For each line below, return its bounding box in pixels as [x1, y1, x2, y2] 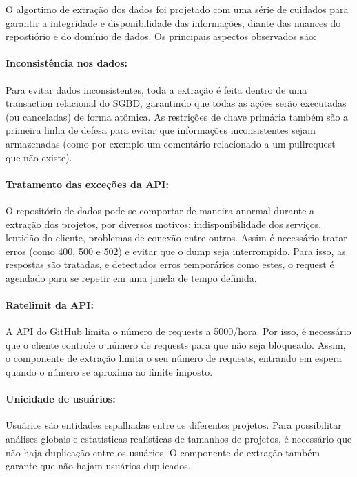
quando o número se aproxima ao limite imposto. [6, 365, 213, 379]
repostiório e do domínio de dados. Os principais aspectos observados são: [6, 29, 316, 43]
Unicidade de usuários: [6, 392, 116, 406]
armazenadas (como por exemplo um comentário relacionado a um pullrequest [6, 136, 336, 150]
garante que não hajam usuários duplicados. [6, 458, 191, 473]
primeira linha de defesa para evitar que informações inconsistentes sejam [6, 123, 316, 137]
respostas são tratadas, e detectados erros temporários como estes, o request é [6, 257, 334, 272]
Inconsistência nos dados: [6, 56, 128, 70]
